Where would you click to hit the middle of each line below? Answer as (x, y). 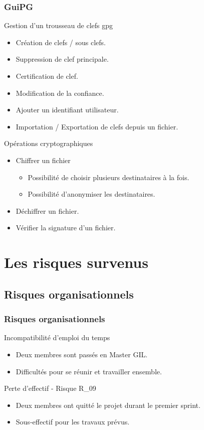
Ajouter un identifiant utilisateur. (67, 110)
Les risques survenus (76, 262)
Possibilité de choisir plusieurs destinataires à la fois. (109, 177)
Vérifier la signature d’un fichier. (66, 228)
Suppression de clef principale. (62, 59)
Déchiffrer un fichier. (47, 210)
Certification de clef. (47, 76)
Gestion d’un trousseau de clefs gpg (59, 25)
